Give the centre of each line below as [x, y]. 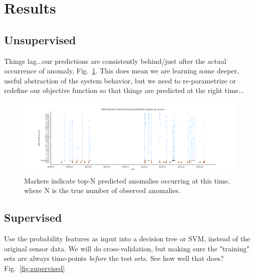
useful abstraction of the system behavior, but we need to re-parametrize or [120, 80]
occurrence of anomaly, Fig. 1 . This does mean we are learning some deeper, [121, 71]
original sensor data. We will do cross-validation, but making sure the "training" [127, 248]
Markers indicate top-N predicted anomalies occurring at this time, [127, 180]
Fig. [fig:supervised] [35, 268]
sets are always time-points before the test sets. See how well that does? [114, 258]
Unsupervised [40, 39]
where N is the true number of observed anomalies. [102, 190]
